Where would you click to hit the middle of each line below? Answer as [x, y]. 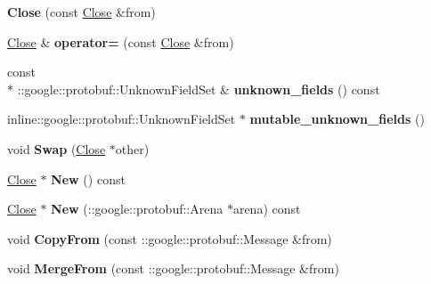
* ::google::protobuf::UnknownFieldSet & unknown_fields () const [194, 89]
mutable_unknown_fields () [337, 119]
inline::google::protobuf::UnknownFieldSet [122, 119]
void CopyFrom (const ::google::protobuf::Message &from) [170, 238]
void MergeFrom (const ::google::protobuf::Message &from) [173, 268]
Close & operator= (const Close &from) [121, 41]
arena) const [267, 209]
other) [132, 148]
